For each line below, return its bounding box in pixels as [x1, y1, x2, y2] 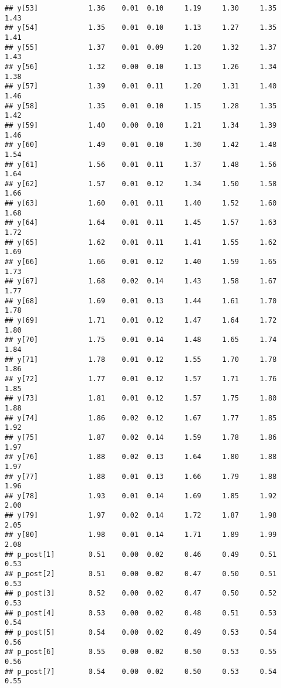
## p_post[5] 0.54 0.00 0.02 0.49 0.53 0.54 [5, 628, 277, 636]
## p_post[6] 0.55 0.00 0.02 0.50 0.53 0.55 [5, 648, 277, 656]
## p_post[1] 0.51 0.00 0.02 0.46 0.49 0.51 [5, 550, 277, 559]
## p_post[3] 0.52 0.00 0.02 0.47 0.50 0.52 [5, 589, 277, 598]
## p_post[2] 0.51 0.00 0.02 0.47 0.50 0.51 [5, 570, 277, 579]
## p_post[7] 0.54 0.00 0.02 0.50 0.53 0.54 [5, 667, 277, 676]
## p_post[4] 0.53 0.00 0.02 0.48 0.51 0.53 [5, 608, 277, 617]
